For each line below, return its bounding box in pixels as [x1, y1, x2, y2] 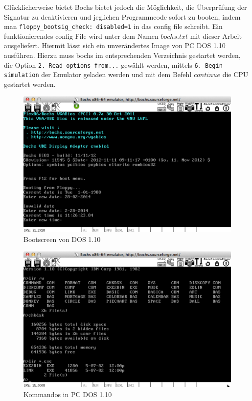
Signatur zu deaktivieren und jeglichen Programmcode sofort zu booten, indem [4, 11, 241, 22]
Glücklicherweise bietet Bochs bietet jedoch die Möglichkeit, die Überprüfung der [4, 2, 247, 12]
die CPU [222, 69, 249, 80]
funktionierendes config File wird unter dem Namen [4, 30, 159, 41]
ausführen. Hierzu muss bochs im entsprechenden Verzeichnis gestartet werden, [4, 50, 241, 60]
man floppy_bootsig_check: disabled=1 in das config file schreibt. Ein [4, 21, 223, 31]
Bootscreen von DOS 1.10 [23, 234, 101, 244]
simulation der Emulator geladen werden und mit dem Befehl [4, 69, 192, 80]
